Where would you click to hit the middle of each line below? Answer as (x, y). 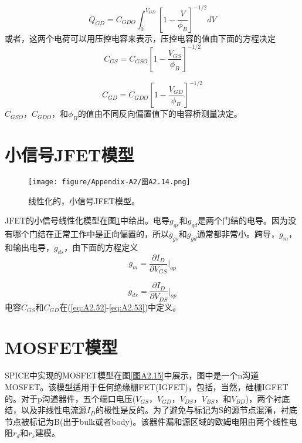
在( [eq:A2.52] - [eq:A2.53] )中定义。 (120, 307)
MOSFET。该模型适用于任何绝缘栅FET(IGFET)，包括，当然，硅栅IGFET (147, 387)
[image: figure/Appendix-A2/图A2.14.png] (109, 182)
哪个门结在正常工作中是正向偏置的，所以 (91, 234)
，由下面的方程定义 (101, 247)
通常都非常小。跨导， (238, 234)
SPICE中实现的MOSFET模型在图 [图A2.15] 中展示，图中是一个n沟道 (132, 375)
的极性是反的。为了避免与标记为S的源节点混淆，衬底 (196, 410)
